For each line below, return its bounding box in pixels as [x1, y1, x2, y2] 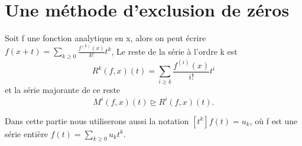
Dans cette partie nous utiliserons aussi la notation [5, 114, 189, 127]
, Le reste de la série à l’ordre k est [111, 45, 238, 57]
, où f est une [249, 114, 298, 127]
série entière [5, 127, 48, 140]
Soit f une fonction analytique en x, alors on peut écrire [5, 32, 206, 44]
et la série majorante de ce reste [5, 84, 121, 96]
